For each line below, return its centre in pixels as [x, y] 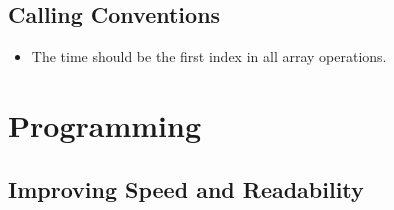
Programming [104, 124]
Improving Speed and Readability [186, 188]
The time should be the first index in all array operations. [209, 56]
